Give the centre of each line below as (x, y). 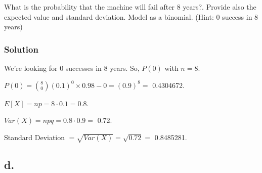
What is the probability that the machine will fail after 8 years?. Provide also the (130, 7)
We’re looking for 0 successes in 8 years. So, (72, 68)
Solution (21, 49)
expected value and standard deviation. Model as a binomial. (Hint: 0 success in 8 (131, 16)
